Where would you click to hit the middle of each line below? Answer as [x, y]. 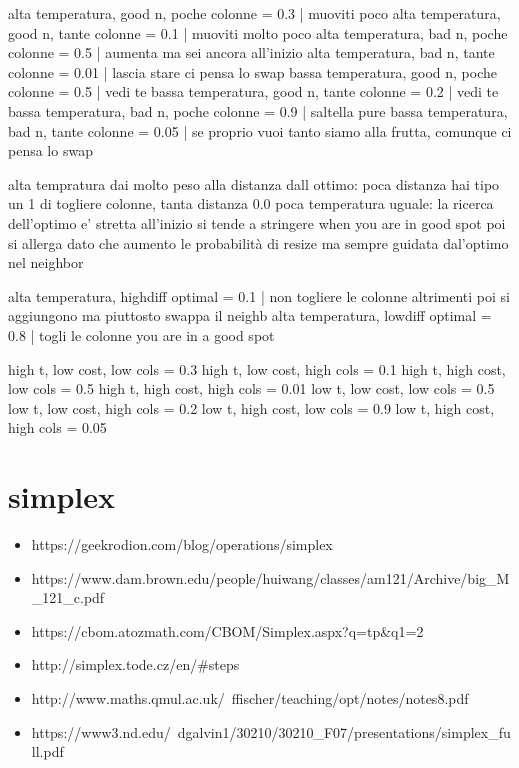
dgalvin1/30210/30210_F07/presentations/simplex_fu [344, 731]
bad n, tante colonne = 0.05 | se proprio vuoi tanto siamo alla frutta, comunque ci [260, 130]
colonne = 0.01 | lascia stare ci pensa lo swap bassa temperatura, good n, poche [252, 71]
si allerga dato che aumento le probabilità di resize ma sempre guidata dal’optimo [258, 242]
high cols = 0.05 [57, 427]
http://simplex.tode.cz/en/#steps [135, 664]
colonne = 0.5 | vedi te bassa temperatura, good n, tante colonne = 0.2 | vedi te [253, 91]
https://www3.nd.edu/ [101, 731]
